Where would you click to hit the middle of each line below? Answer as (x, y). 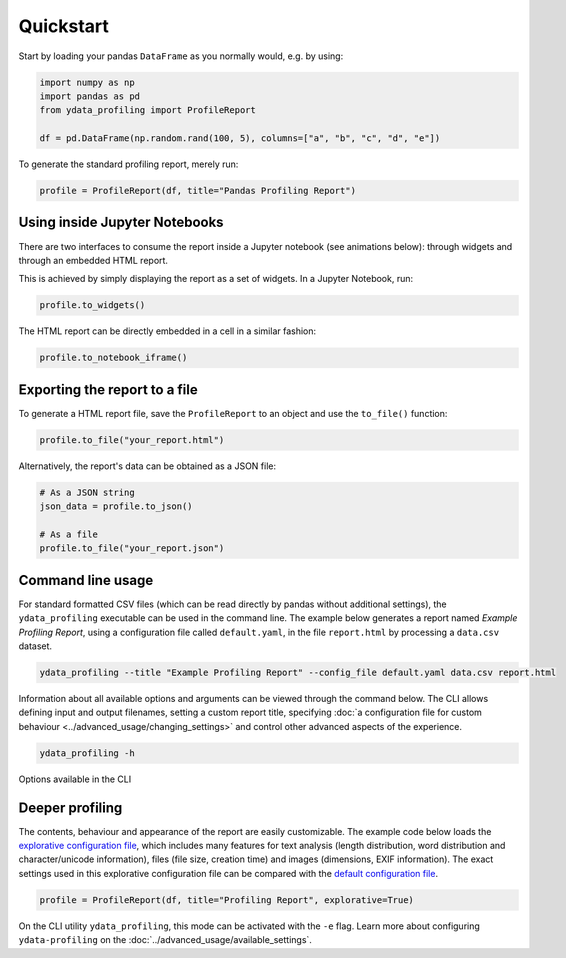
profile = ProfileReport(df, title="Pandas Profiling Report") (198, 191)
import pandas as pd (89, 96)
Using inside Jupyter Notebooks (121, 222)
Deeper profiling (70, 807)
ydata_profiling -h (87, 753)
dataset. (35, 646)
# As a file (69, 534)
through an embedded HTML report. (93, 260)
